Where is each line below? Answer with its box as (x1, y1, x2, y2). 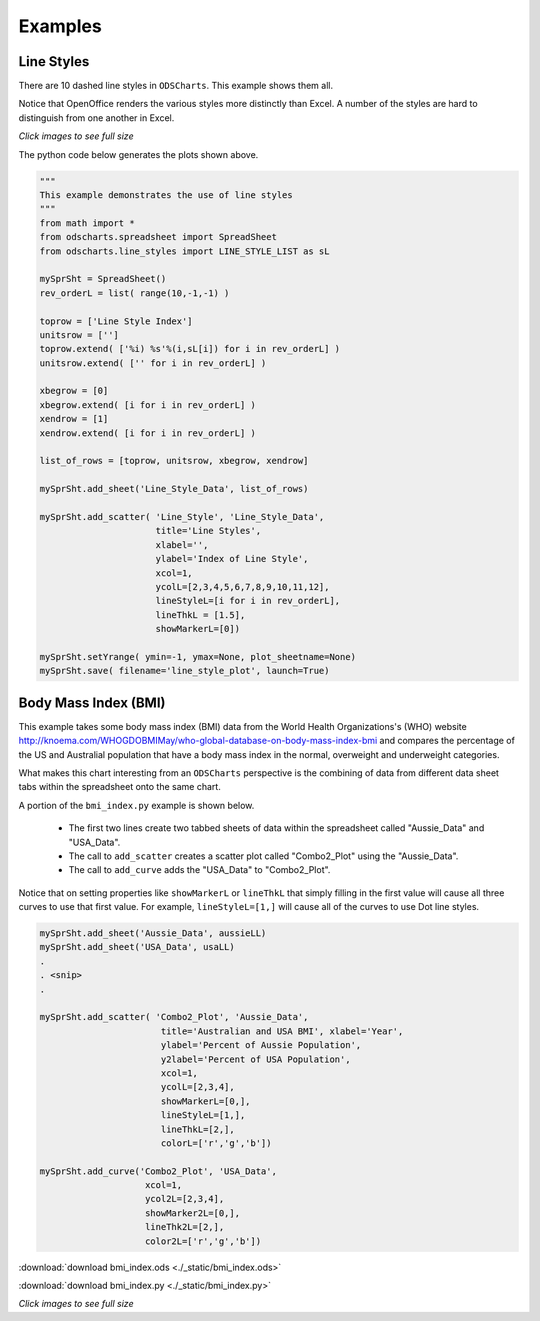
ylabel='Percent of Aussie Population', (160, 1040, 362, 1051)
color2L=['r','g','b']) (145, 1235, 262, 1247)
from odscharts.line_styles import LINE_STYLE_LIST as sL (39, 245, 330, 257)
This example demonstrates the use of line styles (39, 190, 294, 200)
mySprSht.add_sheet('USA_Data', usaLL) (39, 941, 235, 953)
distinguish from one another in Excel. (18, 111, 175, 124)
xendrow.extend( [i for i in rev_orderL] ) (39, 427, 257, 439)
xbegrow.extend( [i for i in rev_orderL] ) (39, 399, 257, 410)
